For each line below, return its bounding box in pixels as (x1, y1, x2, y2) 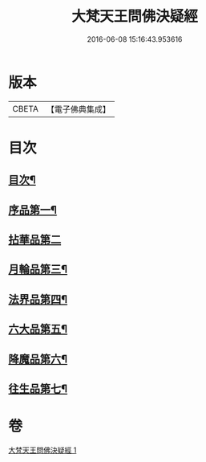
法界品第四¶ (8, 292, 68, 306)
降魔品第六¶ (8, 352, 68, 366)
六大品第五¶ (8, 322, 68, 336)
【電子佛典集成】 (46, 104, 111, 115)
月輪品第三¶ (8, 263, 68, 276)
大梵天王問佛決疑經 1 (8, 445, 77, 455)
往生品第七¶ (8, 382, 68, 395)
